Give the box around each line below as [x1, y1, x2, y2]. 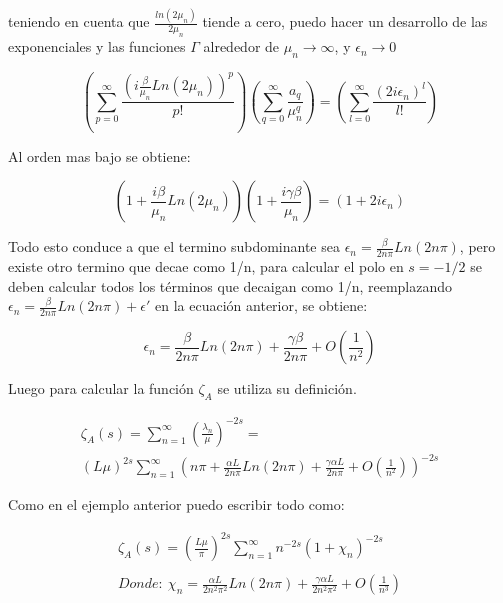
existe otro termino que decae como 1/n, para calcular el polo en [8, 256, 404, 277]
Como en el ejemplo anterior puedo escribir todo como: [8, 494, 345, 515]
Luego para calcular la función [8, 378, 194, 399]
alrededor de [203, 36, 280, 57]
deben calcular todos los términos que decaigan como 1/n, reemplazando [8, 275, 453, 296]
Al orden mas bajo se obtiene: [8, 145, 191, 166]
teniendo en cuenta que [8, 11, 150, 32]
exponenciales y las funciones [8, 36, 186, 57]
